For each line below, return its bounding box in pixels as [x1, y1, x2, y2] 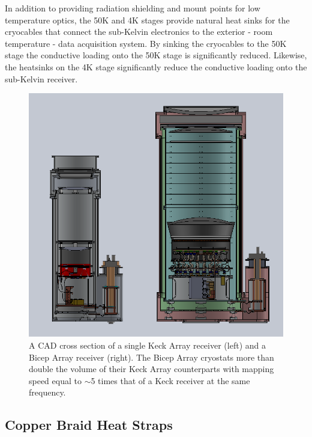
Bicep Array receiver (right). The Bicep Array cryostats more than [29, 350, 274, 363]
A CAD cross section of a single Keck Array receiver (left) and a [29, 339, 266, 351]
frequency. [29, 386, 66, 399]
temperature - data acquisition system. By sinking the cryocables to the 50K [5, 37, 287, 49]
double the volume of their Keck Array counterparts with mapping [29, 362, 274, 375]
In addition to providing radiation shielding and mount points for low [5, 2, 260, 14]
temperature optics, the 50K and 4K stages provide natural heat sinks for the [5, 13, 290, 26]
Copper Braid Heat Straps [5, 415, 173, 434]
